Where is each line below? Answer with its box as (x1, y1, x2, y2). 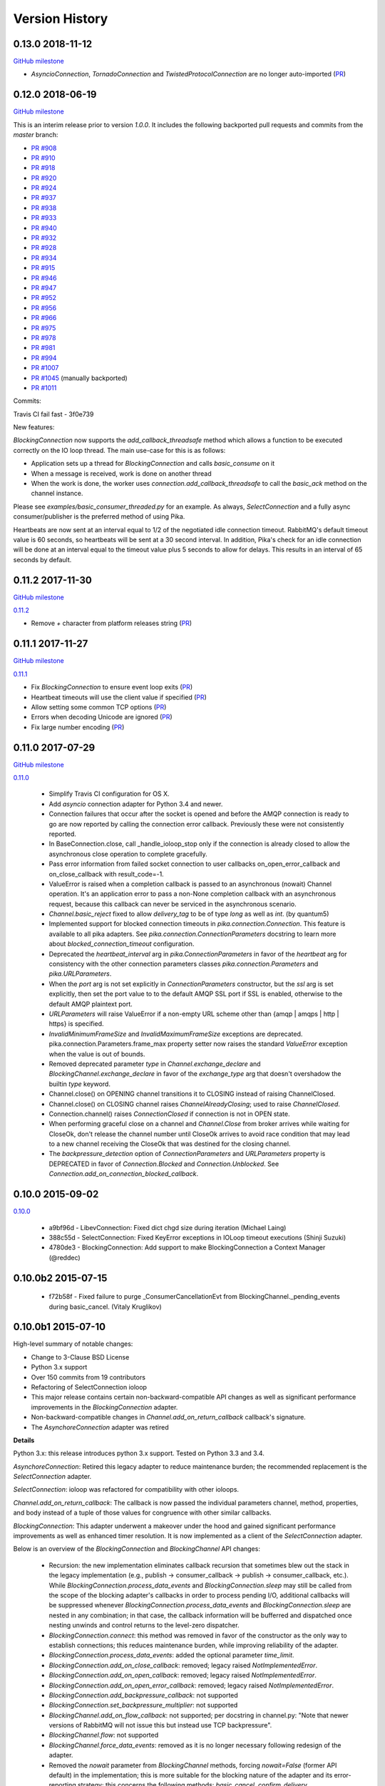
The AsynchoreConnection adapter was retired (31, 1422, 169, 1432)
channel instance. (31, 489, 83, 498)
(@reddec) (48, 1253, 81, 1262)
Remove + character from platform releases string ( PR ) (31, 619, 192, 628)
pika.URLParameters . (48, 969, 112, 978)
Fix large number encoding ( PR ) (31, 722, 125, 732)
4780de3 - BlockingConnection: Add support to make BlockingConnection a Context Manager (48, 1243, 326, 1252)
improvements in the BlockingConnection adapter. (31, 1402, 178, 1411)
